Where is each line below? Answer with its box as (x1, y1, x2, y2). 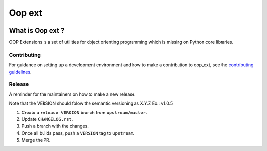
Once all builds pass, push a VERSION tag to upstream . (21, 130, 135, 136)
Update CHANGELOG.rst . (21, 116, 73, 122)
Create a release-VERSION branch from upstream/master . (21, 109, 147, 115)
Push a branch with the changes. (21, 123, 89, 129)
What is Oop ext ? (9, 26, 65, 35)
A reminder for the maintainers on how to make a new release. (9, 91, 136, 97)
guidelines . (9, 69, 32, 75)
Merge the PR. (21, 137, 51, 143)
